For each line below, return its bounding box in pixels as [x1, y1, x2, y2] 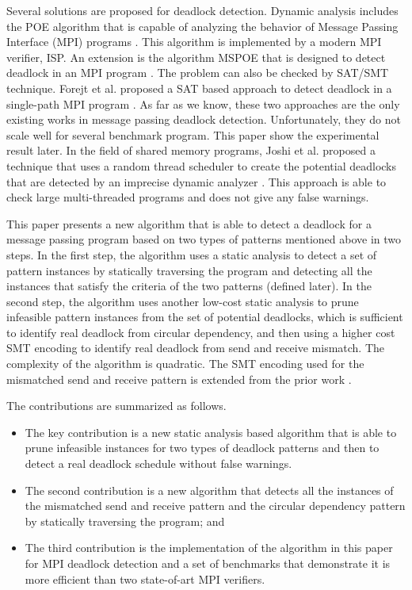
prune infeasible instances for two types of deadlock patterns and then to [25, 439, 380, 456]
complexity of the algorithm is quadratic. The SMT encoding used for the [6, 355, 364, 372]
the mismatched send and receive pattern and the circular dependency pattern [25, 497, 406, 514]
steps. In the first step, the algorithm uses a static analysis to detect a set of [6, 246, 377, 262]
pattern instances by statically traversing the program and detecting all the [6, 262, 372, 278]
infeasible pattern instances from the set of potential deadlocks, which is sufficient [6, 308, 403, 325]
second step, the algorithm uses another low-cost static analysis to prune [6, 293, 359, 309]
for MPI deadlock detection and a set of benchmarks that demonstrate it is [25, 555, 391, 571]
